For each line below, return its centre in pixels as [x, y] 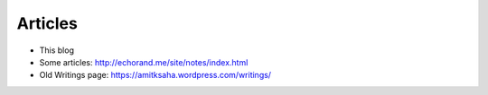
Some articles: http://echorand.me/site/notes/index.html [144, 62]
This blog [56, 50]
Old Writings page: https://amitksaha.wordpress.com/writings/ [155, 75]
